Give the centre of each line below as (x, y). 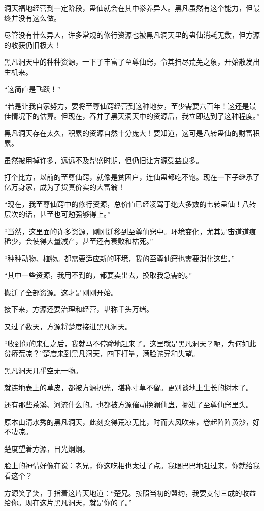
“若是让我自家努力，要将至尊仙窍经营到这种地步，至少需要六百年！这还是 (127, 106)
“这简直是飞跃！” (32, 89)
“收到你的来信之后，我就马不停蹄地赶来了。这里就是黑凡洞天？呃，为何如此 (130, 343)
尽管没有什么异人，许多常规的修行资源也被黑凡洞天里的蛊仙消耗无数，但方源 (132, 35)
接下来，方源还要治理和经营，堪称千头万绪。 (79, 309)
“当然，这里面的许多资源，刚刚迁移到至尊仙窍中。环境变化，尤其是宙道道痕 (130, 231)
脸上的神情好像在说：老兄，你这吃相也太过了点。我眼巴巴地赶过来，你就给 (128, 466)
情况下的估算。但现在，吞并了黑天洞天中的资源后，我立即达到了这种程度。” (135, 116)
